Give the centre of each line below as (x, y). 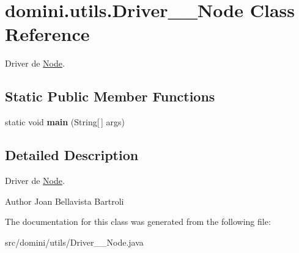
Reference (47, 34)
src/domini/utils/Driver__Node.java (74, 242)
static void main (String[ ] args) (65, 122)
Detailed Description (72, 155)
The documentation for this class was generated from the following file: (138, 222)
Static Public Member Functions (110, 96)
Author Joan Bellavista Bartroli (65, 201)
